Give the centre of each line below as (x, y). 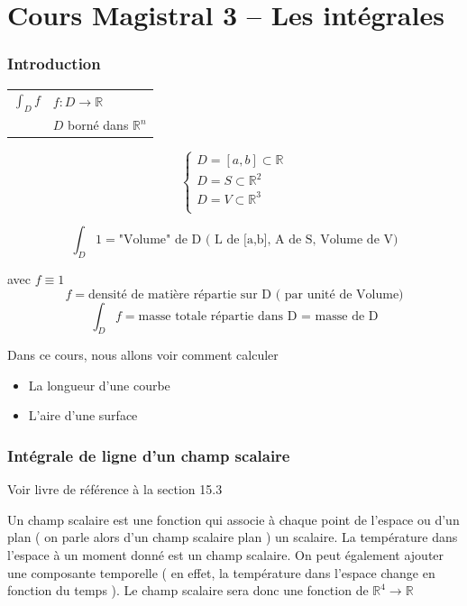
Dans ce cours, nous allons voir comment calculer (143, 355)
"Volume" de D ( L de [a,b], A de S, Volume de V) (258, 240)
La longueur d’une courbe (99, 385)
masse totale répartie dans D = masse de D (258, 316)
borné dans (98, 125)
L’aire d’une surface (83, 415)
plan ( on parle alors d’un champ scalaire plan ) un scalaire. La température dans (233, 537)
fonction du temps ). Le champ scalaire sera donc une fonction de (188, 590)
